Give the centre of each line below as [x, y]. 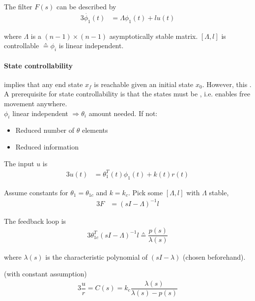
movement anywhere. [36, 104]
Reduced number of [45, 130]
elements [95, 130]
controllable [22, 45]
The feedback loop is [35, 221]
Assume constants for [36, 192]
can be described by [86, 6]
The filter [18, 6]
